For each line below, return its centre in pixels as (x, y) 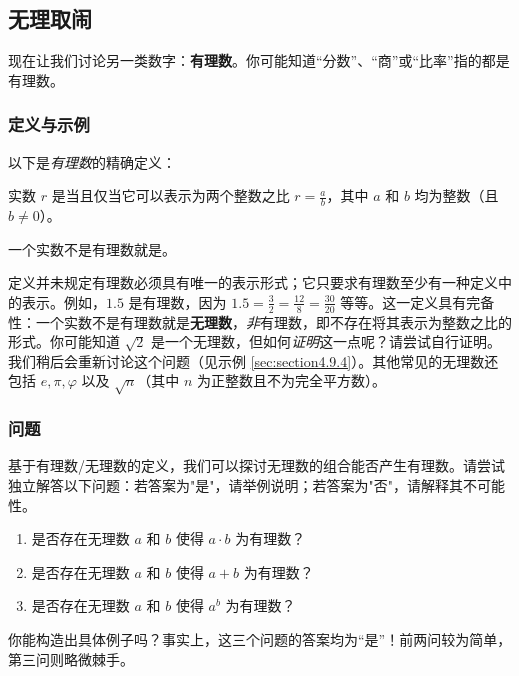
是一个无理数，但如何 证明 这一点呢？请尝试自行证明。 (326, 341)
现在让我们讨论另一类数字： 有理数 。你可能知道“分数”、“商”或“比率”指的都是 (259, 60)
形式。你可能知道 (64, 341)
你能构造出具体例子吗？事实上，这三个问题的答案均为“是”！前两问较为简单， (260, 638)
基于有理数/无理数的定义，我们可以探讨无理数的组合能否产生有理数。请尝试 (256, 465)
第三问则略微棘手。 (71, 658)
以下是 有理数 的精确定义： (92, 161)
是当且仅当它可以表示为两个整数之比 (170, 195)
